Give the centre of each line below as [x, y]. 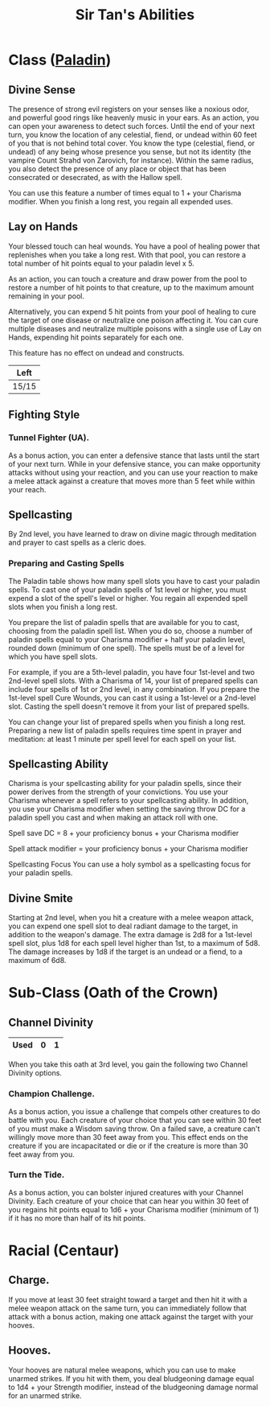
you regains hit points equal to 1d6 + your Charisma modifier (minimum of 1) [134, 1209]
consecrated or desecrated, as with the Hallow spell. [95, 177]
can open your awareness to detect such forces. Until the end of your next [132, 126]
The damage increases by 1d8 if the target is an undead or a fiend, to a [125, 952]
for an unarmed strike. [45, 1395]
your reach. [27, 489]
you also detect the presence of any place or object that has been [117, 169]
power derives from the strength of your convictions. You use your [119, 792]
